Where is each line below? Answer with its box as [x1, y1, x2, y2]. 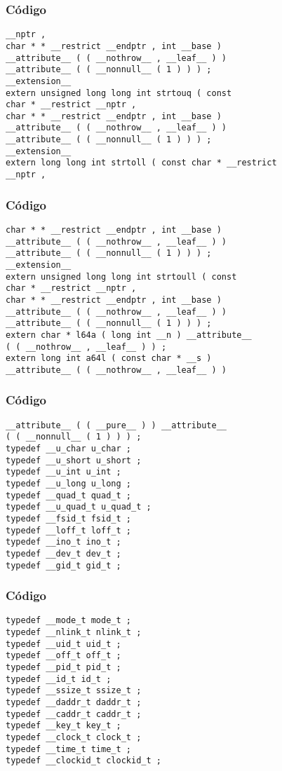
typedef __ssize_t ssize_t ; [6, 685, 142, 696]
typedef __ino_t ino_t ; [6, 537, 121, 547]
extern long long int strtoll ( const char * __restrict [6, 158, 277, 168]
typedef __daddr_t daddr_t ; [6, 697, 142, 708]
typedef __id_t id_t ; [6, 674, 112, 684]
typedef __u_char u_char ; [6, 444, 131, 454]
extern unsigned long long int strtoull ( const [6, 271, 237, 282]
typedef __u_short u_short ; [6, 455, 142, 465]
